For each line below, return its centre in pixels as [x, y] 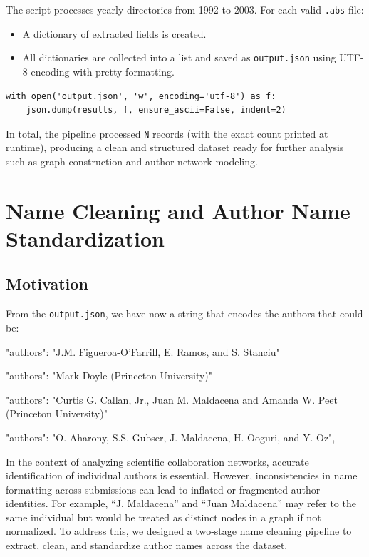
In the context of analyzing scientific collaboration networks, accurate [157, 461]
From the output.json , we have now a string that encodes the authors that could [184, 313]
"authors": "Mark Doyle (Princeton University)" [109, 375]
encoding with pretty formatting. [103, 71]
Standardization [85, 238]
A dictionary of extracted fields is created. [114, 33]
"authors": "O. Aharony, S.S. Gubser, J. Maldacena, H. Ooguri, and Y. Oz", [171, 437]
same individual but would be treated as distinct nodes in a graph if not [163, 517]
